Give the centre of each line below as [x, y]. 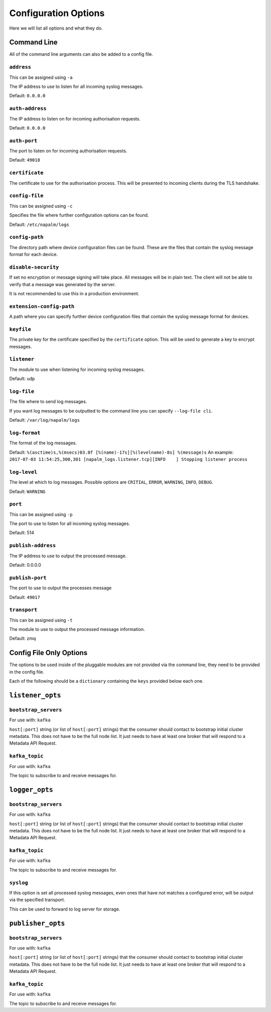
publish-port [28, 578]
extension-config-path [42, 306]
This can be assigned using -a [41, 77]
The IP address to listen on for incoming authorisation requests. [75, 118]
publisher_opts [37, 923]
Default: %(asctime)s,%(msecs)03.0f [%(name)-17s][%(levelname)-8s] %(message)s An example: [121, 452]
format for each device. [33, 255]
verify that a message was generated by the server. [62, 284]
